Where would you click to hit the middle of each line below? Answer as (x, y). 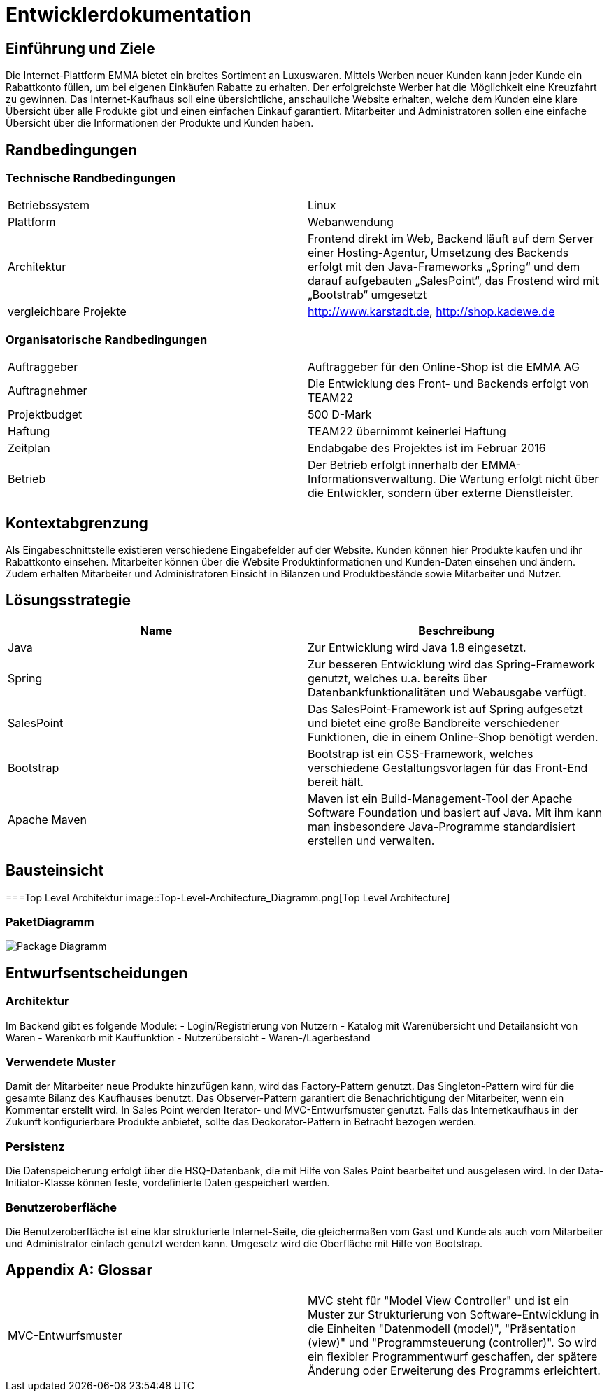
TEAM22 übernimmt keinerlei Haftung (407, 431)
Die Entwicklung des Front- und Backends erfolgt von (448, 384)
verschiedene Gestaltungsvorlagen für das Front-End (448, 767)
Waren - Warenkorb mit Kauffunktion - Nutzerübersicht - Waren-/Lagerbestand (188, 1037)
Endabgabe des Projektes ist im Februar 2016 (427, 448)
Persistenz (35, 1146)
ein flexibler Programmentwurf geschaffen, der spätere (453, 1356)
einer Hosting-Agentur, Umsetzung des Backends (438, 253)
